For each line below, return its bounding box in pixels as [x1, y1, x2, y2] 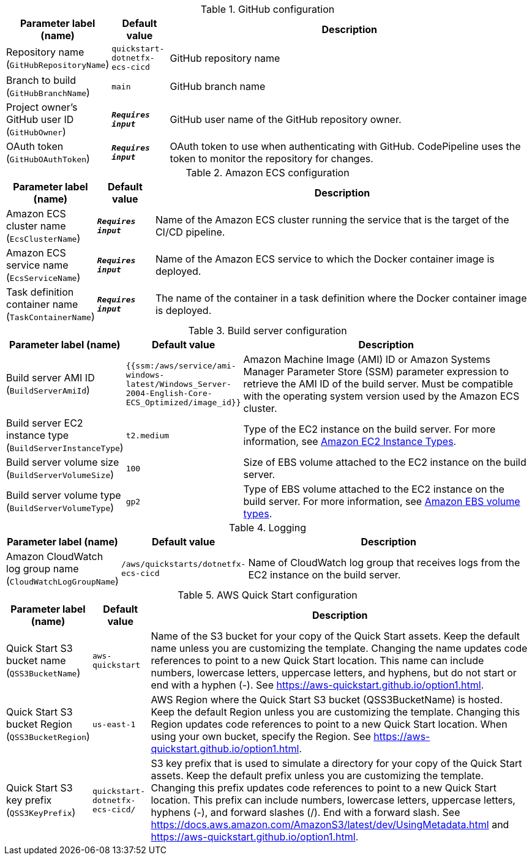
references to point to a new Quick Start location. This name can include [151, 654, 484, 667]
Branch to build [6, 74, 77, 86]
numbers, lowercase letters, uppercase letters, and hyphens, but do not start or [151, 667, 517, 679]
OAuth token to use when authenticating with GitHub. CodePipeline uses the [170, 140, 521, 152]
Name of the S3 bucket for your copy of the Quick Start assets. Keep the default [151, 630, 520, 642]
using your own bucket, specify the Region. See [151, 730, 371, 742]
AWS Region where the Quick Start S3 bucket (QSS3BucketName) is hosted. [151, 694, 503, 706]
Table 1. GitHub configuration [200, 3, 335, 15]
